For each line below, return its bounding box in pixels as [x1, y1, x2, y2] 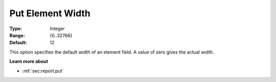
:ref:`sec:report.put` [22, 68, 64, 74]
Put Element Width [9, 8, 90, 19]
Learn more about [9, 59, 49, 65]
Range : [9, 32, 25, 38]
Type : [9, 25, 22, 32]
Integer [50, 25, 65, 32]
